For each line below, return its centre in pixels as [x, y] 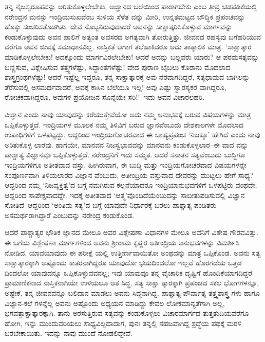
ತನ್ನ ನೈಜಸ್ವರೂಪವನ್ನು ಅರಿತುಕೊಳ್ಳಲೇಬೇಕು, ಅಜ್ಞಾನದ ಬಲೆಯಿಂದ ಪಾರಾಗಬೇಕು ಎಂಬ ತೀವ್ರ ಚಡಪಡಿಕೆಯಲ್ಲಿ [131, 6]
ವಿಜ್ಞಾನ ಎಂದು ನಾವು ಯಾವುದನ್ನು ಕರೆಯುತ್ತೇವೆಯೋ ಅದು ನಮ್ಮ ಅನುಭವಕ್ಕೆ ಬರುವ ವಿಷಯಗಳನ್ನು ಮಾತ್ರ [128, 114]
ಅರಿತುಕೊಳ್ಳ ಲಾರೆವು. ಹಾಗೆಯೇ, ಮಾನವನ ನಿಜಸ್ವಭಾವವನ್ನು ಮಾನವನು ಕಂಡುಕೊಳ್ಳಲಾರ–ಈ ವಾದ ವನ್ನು [127, 144]
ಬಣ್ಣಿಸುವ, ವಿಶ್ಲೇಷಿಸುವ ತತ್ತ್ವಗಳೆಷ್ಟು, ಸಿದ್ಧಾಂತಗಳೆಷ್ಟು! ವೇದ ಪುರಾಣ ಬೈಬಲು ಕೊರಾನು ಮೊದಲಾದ [118, 67]
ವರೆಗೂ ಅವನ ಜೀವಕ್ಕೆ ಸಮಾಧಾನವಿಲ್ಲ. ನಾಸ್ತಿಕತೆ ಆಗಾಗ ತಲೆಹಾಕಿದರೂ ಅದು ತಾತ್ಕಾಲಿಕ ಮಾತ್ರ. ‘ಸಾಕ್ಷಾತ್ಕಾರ [128, 47]
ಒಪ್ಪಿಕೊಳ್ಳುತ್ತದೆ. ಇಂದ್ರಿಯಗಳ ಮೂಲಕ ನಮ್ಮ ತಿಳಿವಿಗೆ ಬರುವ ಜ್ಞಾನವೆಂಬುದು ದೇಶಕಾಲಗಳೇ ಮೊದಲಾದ [124, 124]
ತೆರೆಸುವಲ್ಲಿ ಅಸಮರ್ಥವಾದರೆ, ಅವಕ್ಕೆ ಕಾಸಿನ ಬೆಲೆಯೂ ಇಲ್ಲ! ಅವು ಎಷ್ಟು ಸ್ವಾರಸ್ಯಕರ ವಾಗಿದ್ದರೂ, [116, 87]
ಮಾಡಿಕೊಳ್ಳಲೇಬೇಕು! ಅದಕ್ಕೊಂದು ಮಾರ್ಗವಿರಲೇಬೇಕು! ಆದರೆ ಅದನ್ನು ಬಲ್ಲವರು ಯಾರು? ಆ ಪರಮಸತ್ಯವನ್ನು [132, 56]
